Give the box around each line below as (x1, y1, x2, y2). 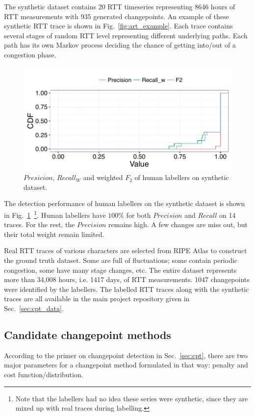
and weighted (83, 172, 123, 182)
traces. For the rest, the (4, 219, 75, 230)
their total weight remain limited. (4, 229, 104, 239)
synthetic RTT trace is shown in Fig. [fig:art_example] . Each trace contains (4, 21, 233, 31)
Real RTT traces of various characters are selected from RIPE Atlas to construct (4, 245, 247, 256)
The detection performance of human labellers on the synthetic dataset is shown (4, 198, 245, 208)
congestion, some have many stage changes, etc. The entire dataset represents (4, 264, 237, 275)
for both (126, 209, 151, 220)
